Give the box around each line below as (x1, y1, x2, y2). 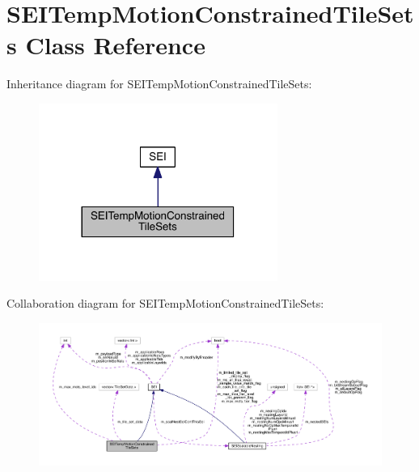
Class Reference (25, 28, 205, 62)
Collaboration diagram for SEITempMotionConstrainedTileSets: (6, 295, 324, 312)
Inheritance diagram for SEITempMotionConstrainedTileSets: (6, 75, 312, 92)
